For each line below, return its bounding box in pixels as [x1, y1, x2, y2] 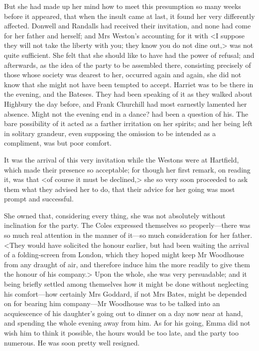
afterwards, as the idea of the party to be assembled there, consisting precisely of [4, 59, 251, 70]
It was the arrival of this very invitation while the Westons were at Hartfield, [4, 154, 239, 165]
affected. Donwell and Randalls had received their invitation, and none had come [4, 20, 251, 31]
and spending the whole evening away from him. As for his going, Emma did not [4, 318, 251, 328]
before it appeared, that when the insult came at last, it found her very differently [4, 10, 255, 21]
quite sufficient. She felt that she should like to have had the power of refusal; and [4, 49, 255, 60]
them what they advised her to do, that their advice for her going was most [4, 183, 235, 194]
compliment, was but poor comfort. [4, 138, 112, 148]
